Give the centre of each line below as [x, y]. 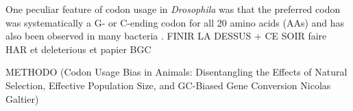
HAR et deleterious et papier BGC [78, 49]
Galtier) [22, 98]
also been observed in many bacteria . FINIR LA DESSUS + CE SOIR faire [166, 36]
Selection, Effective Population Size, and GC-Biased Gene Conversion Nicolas [168, 85]
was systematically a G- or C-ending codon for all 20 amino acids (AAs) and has [175, 22]
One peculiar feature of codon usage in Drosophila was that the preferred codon [173, 9]
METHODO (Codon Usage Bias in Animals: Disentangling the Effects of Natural [176, 72]
